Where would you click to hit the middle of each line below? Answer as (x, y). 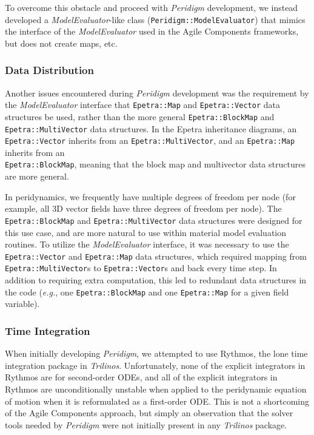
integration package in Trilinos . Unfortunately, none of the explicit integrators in (155, 365)
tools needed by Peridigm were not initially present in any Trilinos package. (146, 424)
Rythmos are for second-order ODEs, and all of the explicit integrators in (141, 377)
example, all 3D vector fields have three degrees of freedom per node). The (143, 208)
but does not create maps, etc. (61, 43)
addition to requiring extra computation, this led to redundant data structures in (156, 280)
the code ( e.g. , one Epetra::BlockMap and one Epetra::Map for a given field (147, 292)
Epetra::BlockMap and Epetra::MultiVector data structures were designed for (154, 220)
